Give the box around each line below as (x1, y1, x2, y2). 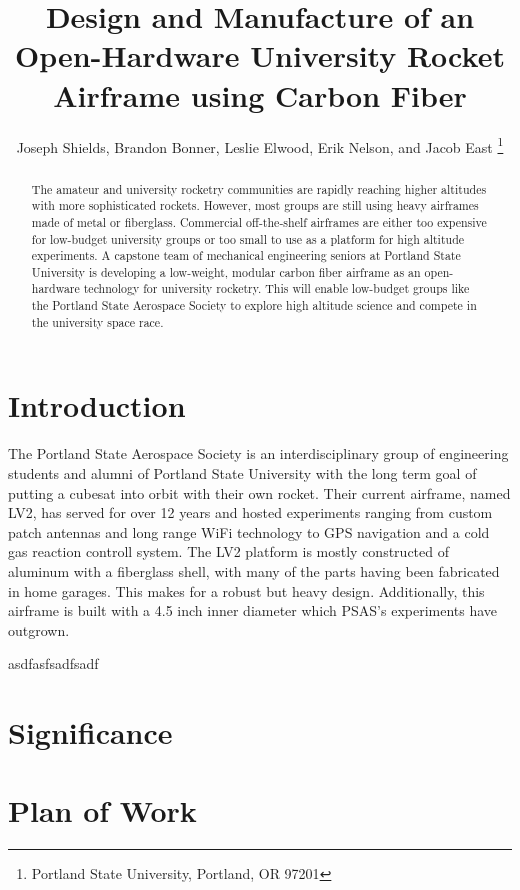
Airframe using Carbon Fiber (53, 74, 467, 115)
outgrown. (8, 619, 70, 640)
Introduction (8, 385, 186, 426)
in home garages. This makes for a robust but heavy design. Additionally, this (8, 580, 485, 601)
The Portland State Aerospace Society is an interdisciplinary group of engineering (8, 443, 509, 464)
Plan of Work (8, 790, 197, 831)
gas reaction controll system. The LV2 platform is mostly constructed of (8, 541, 449, 562)
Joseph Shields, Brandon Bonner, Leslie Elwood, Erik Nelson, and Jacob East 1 (16, 133, 504, 157)
